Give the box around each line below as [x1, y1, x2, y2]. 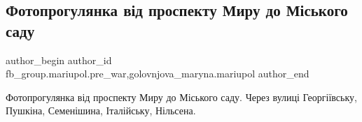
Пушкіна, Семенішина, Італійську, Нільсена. [6, 103, 196, 118]
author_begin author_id [6, 52, 112, 67]
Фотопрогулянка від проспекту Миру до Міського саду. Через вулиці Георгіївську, [6, 89, 357, 104]
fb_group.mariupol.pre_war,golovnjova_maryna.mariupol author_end [6, 66, 309, 81]
